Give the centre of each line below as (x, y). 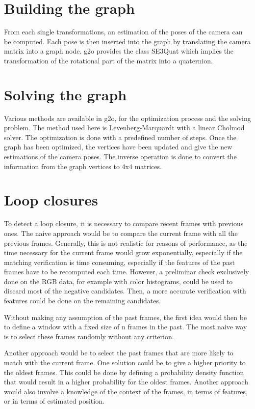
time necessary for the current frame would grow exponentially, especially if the (123, 252)
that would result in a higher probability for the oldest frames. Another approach (126, 382)
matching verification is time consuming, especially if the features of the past (120, 262)
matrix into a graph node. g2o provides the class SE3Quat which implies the (119, 51)
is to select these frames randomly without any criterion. (89, 336)
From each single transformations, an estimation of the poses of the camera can (123, 32)
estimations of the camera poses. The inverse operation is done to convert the (120, 156)
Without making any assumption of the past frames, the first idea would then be (126, 317)
